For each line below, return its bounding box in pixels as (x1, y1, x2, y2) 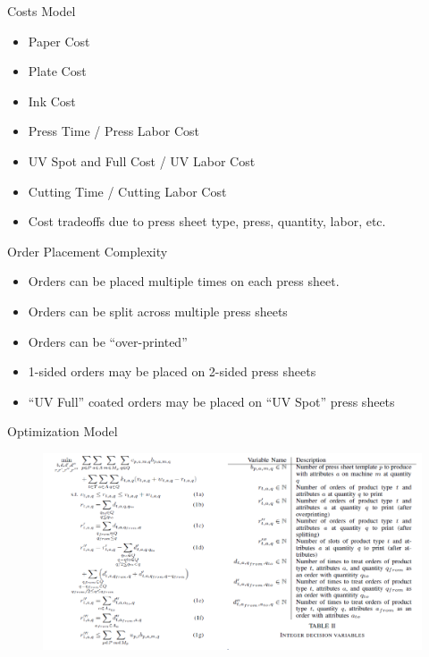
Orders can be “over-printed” (28, 332, 188, 350)
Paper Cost (28, 31, 90, 50)
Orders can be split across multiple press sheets (28, 301, 288, 320)
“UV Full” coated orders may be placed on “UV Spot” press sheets (28, 392, 395, 410)
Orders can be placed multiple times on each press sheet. (28, 272, 340, 291)
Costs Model (7, 2, 76, 20)
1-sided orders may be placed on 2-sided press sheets (28, 362, 316, 381)
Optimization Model (7, 422, 118, 441)
